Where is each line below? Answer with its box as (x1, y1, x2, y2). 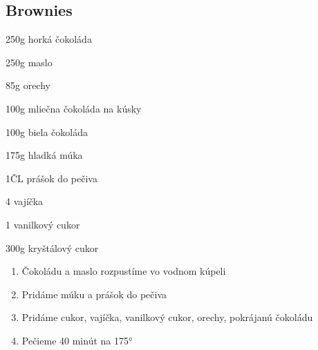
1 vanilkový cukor (6, 217, 80, 231)
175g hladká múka (6, 148, 83, 162)
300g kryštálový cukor (6, 240, 99, 255)
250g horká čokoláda (6, 32, 92, 46)
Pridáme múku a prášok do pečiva (21, 286, 167, 301)
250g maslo (6, 55, 53, 69)
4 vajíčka (6, 194, 44, 208)
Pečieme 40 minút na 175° (21, 333, 133, 347)
